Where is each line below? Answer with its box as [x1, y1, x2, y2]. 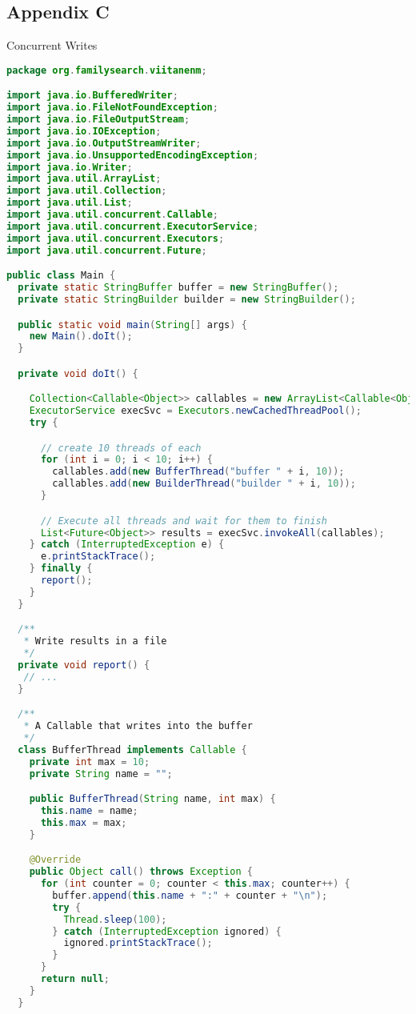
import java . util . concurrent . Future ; [6, 244, 207, 256]
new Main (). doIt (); [29, 331, 133, 343]
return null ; [40, 973, 110, 985]
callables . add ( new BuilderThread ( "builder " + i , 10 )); [52, 478, 356, 490]
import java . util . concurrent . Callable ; [6, 209, 218, 221]
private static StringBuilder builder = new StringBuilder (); [18, 293, 356, 305]
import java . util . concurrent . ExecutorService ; [6, 220, 259, 232]
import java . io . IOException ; [6, 125, 162, 137]
